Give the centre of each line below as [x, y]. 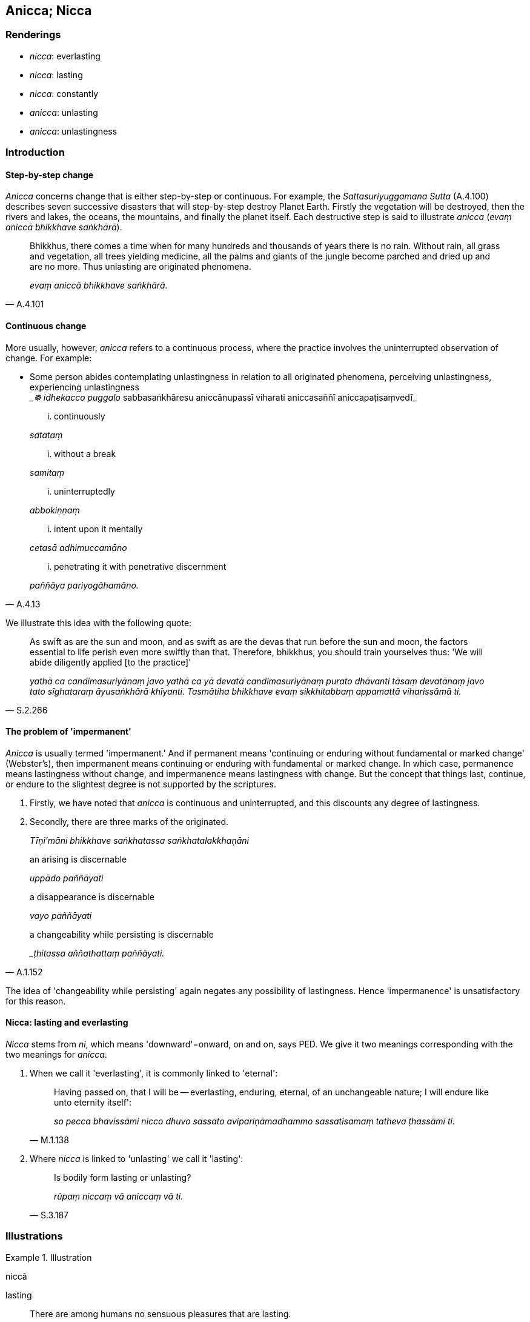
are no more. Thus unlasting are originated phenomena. [141, 267]
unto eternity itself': [93, 1103]
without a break [85, 453]
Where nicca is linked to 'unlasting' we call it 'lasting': [137, 1159]
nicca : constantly [64, 93]
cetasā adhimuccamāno [78, 547]
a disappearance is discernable [92, 896]
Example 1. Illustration [49, 1257]
